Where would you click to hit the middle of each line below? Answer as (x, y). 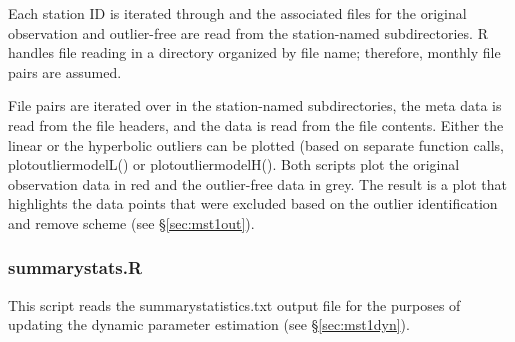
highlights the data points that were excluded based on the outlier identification (253, 203)
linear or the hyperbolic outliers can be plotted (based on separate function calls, (256, 144)
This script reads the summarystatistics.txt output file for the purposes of (234, 304)
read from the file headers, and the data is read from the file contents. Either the (256, 124)
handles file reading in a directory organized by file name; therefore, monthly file (254, 52)
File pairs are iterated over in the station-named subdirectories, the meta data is (255, 105)
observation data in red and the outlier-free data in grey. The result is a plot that (258, 183)
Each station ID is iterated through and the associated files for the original (237, 13)
